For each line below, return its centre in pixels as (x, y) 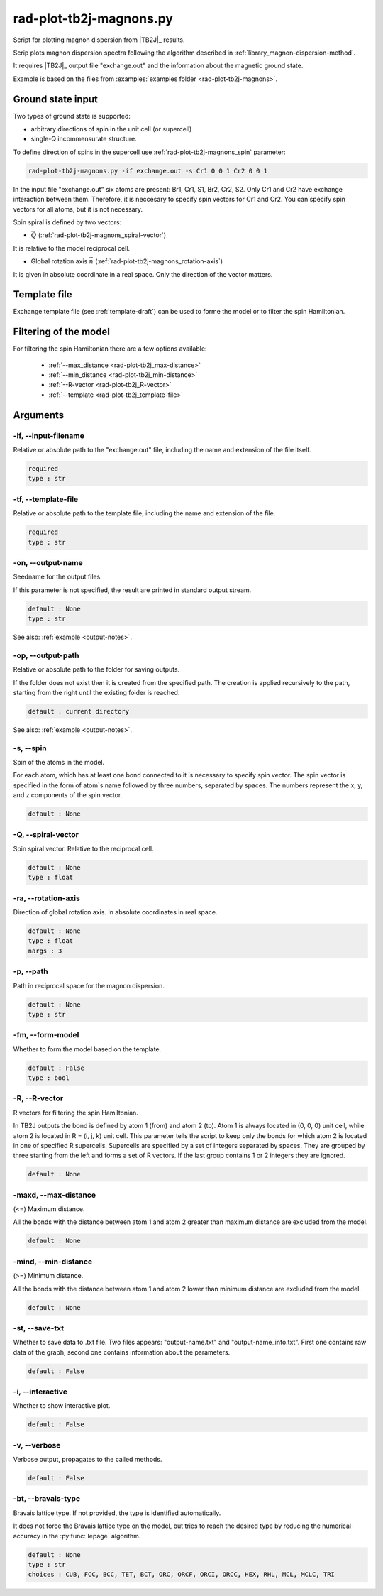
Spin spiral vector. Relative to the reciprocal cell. (83, 848)
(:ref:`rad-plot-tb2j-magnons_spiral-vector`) (102, 235)
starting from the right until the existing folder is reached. (96, 692)
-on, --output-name (48, 562)
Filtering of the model (61, 332)
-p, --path (31, 971)
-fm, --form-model (46, 1035)
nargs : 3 (45, 951)
